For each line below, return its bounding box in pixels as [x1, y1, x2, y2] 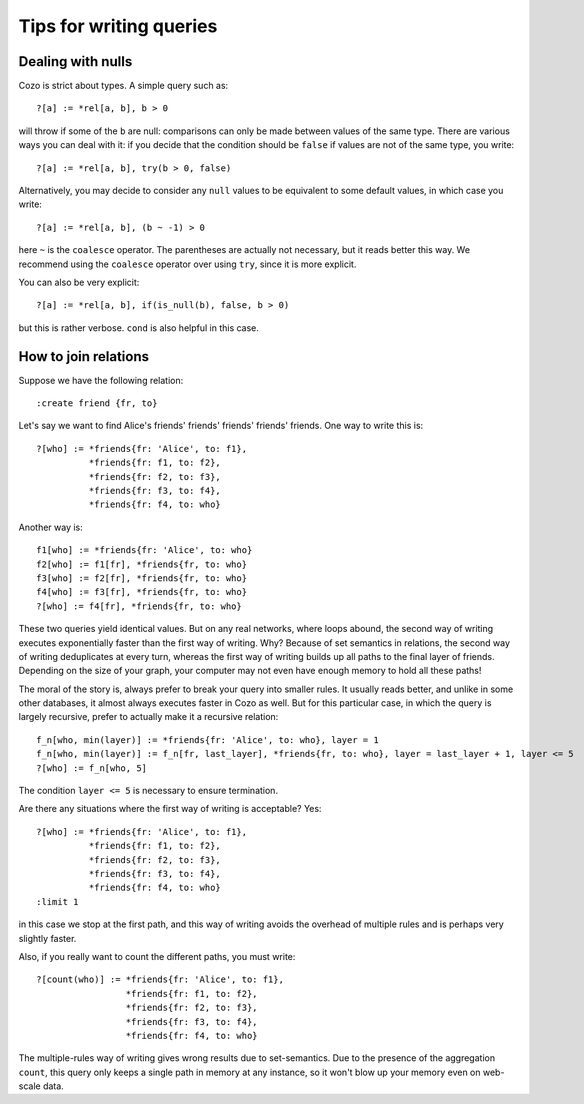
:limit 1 [36, 896, 79, 907]
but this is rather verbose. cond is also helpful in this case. [18, 321, 260, 334]
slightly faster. [18, 932, 77, 944]
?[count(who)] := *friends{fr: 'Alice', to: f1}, [36, 974, 285, 985]
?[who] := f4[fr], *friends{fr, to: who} [36, 600, 242, 612]
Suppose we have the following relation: [18, 374, 184, 386]
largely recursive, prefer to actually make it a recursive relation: [18, 711, 279, 723]
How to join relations [18, 348, 150, 365]
